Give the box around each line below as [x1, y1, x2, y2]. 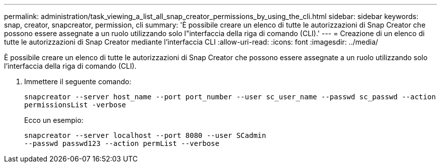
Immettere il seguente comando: [24, 77, 131, 86]
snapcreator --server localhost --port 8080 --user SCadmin [24, 131, 266, 139]
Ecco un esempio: [24, 116, 84, 124]
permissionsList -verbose [24, 101, 126, 109]
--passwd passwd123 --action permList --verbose [24, 139, 219, 147]
